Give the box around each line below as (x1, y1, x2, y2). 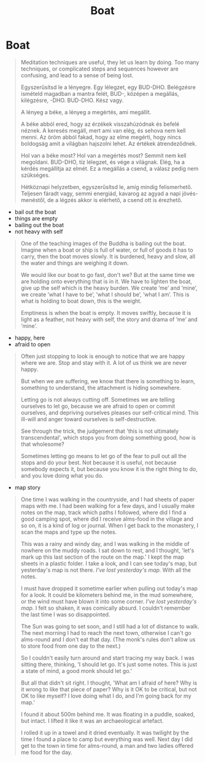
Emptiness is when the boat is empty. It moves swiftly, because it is (20, 309, 191, 316)
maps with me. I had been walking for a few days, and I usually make (20, 502, 195, 510)
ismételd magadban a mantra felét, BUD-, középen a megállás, (20, 90, 179, 97)
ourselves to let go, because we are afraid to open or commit (20, 402, 176, 410)
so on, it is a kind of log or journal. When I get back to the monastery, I (20, 521, 199, 529)
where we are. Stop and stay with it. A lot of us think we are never (20, 359, 187, 366)
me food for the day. (20, 748, 73, 756)
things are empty (14, 214, 58, 222)
